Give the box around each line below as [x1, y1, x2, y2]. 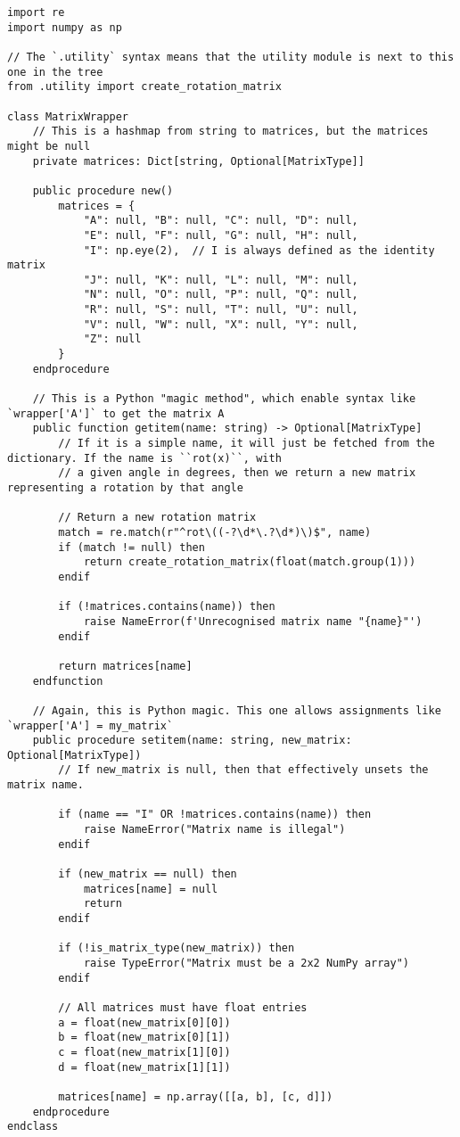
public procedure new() [32, 184, 174, 197]
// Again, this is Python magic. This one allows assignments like [32, 704, 441, 717]
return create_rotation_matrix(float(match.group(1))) [83, 556, 416, 569]
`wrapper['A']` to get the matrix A [7, 407, 225, 420]
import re [7, 6, 65, 19]
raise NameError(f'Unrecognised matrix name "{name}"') [83, 614, 423, 628]
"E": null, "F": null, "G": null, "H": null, [83, 228, 358, 242]
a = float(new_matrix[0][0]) [58, 1016, 231, 1029]
